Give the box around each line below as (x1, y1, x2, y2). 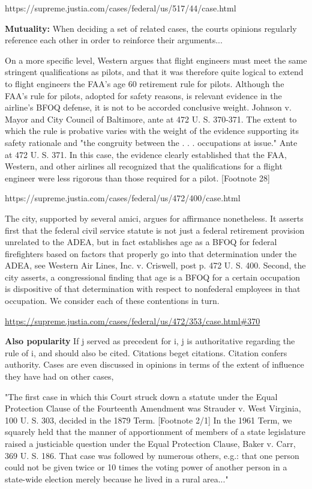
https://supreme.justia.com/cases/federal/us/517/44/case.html (5, 2, 236, 14)
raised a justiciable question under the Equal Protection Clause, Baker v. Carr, (5, 437, 296, 449)
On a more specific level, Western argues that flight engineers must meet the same (5, 53, 307, 66)
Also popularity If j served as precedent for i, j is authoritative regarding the (5, 335, 295, 347)
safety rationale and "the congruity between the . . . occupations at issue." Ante (5, 136, 298, 148)
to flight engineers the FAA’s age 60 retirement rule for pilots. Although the (5, 77, 284, 90)
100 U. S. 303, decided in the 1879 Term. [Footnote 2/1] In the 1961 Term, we (5, 413, 292, 426)
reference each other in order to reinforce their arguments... (5, 34, 223, 46)
